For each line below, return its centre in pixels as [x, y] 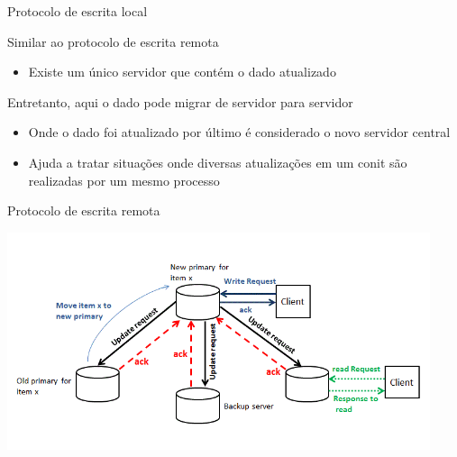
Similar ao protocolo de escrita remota [113, 41]
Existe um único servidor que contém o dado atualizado [182, 72]
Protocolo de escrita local [78, 11]
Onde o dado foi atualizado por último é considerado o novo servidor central [239, 132]
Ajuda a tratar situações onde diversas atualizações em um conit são [218, 162]
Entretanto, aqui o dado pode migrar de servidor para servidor [180, 101]
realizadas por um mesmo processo [124, 180]
